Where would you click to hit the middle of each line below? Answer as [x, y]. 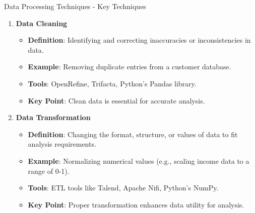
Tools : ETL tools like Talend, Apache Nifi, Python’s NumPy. [123, 188]
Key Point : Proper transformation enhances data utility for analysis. [136, 204]
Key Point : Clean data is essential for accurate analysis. [116, 100]
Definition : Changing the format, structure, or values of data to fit [133, 134]
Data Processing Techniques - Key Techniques [75, 6]
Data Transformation [53, 117]
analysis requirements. [62, 144]
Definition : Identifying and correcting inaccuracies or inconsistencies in [139, 40]
